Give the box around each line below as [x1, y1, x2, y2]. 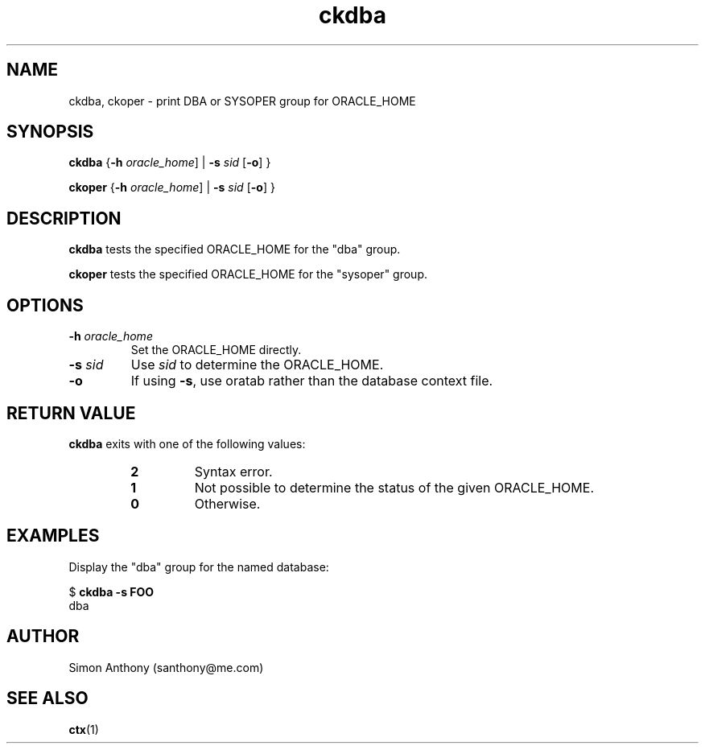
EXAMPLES [6, 525, 100, 546]
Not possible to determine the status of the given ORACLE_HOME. [194, 479, 594, 496]
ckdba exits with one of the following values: [68, 436, 306, 451]
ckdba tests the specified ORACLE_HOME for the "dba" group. [68, 242, 401, 257]
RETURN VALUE [6, 402, 136, 423]
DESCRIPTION [6, 208, 122, 229]
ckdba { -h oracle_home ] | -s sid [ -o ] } [68, 155, 271, 170]
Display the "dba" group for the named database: [68, 559, 329, 574]
